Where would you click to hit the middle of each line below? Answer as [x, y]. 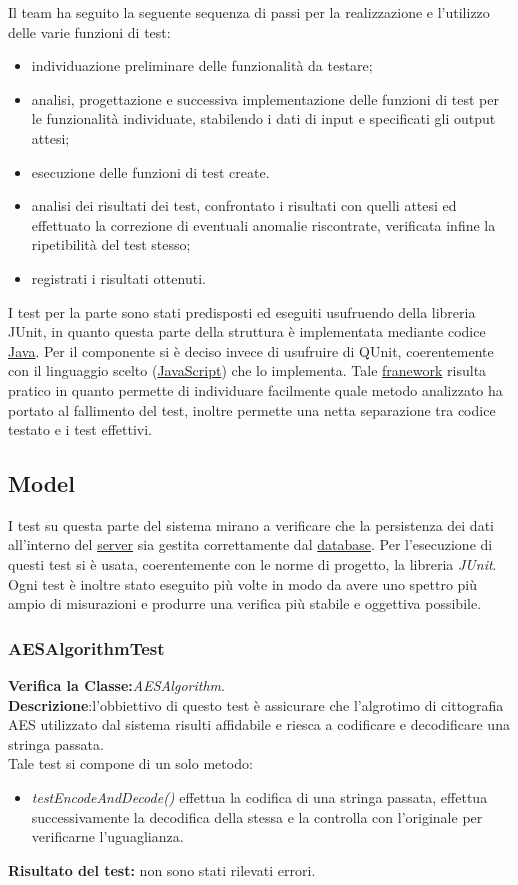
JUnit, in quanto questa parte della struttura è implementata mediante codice [247, 331]
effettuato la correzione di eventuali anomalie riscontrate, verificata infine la [263, 224]
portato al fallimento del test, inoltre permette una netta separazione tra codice [252, 409]
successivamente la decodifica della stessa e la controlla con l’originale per [257, 816]
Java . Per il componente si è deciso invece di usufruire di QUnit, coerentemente [251, 350]
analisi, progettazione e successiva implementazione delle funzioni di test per [265, 98]
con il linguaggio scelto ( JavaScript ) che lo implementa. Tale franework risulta [247, 370]
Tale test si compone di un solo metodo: [130, 763]
